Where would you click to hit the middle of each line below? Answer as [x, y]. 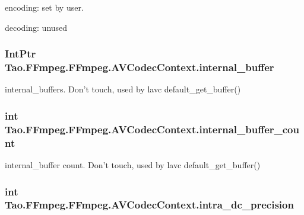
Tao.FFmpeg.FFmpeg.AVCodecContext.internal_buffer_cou [152, 129]
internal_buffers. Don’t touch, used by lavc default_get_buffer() [123, 89]
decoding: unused [36, 27]
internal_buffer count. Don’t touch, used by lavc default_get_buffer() [133, 164]
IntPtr [20, 54]
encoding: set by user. [44, 7]
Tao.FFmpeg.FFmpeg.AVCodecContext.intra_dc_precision [149, 205]
